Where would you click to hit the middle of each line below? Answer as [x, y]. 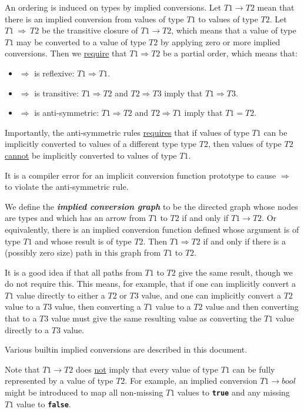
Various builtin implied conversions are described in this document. [126, 349]
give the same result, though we [235, 272]
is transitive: [56, 93]
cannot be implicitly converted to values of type [91, 155]
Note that [22, 369]
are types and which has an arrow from [75, 218]
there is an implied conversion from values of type [94, 19]
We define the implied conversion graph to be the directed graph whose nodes [151, 206]
